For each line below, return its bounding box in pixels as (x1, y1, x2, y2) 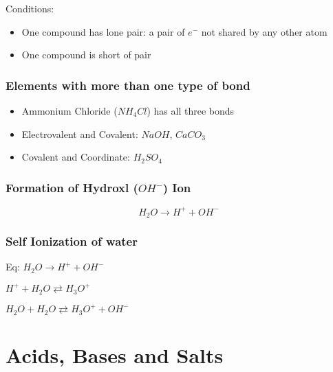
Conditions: (6, 1, 54, 15)
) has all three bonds (147, 104, 235, 117)
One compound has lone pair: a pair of (21, 24, 185, 38)
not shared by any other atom (201, 24, 327, 38)
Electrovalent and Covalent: (21, 126, 138, 141)
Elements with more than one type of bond (6, 76, 250, 93)
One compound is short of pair (21, 47, 151, 62)
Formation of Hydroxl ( (6, 178, 138, 196)
